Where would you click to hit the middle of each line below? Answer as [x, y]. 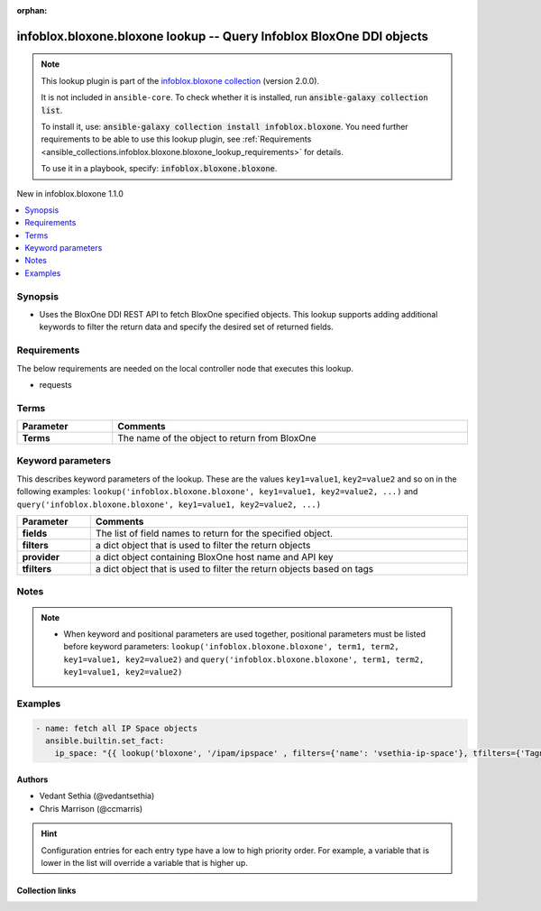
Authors [32, 779]
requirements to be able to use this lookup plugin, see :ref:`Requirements [176, 139]
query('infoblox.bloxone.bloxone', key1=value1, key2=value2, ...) [169, 504]
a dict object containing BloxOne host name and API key [214, 557]
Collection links [46, 890]
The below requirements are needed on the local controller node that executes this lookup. [185, 368]
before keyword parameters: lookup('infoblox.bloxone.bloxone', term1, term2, [232, 647]
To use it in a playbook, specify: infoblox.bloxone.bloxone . [159, 169]
